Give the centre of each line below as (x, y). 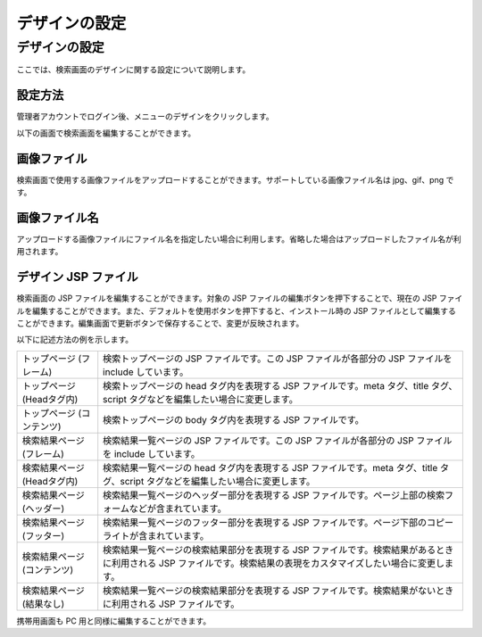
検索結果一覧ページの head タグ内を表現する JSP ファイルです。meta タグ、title (270, 467)
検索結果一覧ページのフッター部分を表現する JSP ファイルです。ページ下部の (265, 522)
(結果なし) (43, 604)
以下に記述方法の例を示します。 (75, 340)
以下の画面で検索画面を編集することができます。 (106, 133)
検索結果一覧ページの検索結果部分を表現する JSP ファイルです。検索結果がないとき (278, 591)
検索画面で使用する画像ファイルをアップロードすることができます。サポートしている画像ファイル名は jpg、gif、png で (235, 179)
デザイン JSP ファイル (77, 277)
